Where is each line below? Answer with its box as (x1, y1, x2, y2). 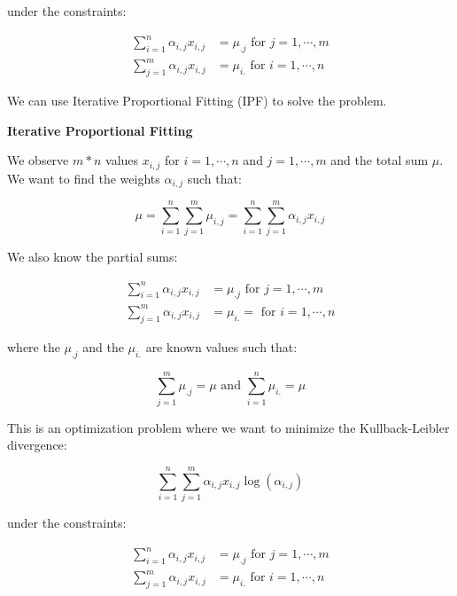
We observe (7, 151, 69, 169)
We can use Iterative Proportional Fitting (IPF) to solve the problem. (7, 91, 387, 110)
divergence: (7, 435, 67, 454)
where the (7, 337, 60, 356)
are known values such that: (145, 337, 298, 356)
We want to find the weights (7, 169, 160, 187)
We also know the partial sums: (7, 247, 178, 266)
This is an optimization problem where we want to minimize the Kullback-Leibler (7, 418, 450, 436)
